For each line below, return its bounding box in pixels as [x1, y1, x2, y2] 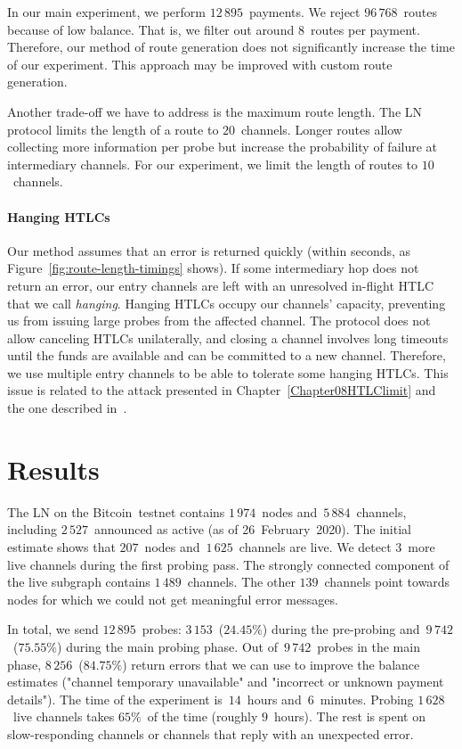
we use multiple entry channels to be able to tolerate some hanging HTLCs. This [7, 363, 449, 382]
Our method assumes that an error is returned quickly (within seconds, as [7, 241, 411, 259]
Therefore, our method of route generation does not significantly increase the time [7, 37, 455, 56]
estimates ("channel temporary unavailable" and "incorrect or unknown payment [7, 672, 444, 691]
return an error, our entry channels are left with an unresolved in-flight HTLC [7, 276, 434, 294]
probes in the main [317, 637, 420, 655]
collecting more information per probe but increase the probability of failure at [7, 137, 438, 156]
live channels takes [12, 707, 115, 726]
